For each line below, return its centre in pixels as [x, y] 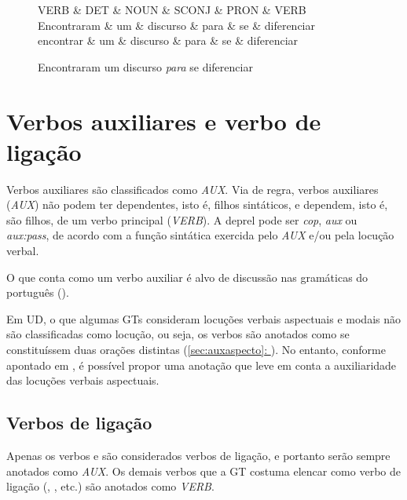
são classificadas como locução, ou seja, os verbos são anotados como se [178, 334]
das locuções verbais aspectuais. [83, 380]
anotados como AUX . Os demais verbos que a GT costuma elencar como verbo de [203, 471]
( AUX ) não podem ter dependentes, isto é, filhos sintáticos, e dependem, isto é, [197, 204]
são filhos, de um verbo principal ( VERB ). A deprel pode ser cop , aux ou [182, 219]
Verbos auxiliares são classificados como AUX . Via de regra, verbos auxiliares [192, 189]
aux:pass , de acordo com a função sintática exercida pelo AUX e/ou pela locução [200, 235]
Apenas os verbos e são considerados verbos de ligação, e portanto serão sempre [198, 456]
